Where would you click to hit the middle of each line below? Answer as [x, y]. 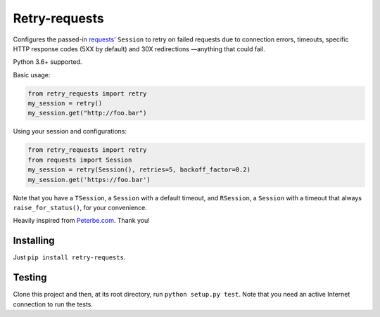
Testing [30, 278]
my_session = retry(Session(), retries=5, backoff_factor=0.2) [139, 170]
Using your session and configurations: [70, 131]
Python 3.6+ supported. [47, 62]
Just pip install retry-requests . [69, 257]
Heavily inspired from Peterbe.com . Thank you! [82, 221]
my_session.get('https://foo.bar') [89, 180]
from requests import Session [80, 160]
